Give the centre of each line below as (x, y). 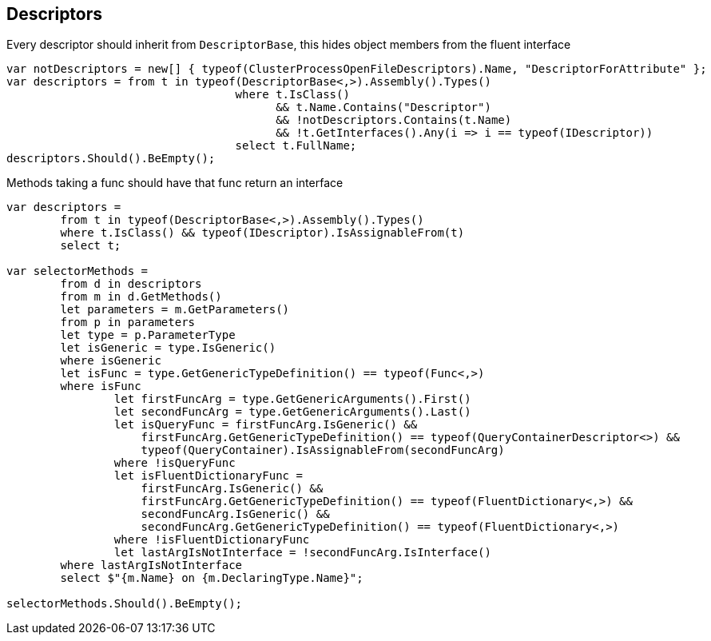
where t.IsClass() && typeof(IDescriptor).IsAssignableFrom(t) (262, 233)
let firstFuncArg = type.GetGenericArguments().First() (292, 399)
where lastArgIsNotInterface (151, 565)
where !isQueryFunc (175, 463)
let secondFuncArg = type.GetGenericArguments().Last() (292, 412)
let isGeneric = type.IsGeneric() (168, 348)
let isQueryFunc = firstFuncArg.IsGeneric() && (266, 425)
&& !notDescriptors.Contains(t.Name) (394, 120)
